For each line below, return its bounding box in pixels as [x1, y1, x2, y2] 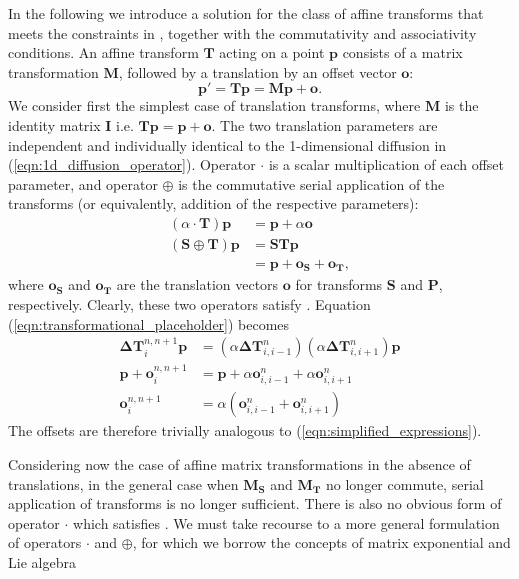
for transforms [295, 274, 383, 295]
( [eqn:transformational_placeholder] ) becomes [8, 313, 290, 334]
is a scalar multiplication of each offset [268, 154, 505, 175]
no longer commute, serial [326, 473, 484, 494]
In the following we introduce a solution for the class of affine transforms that [8, 3, 484, 23]
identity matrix [8, 114, 101, 135]
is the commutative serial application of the [178, 173, 445, 194]
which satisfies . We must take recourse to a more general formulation [73, 512, 500, 533]
